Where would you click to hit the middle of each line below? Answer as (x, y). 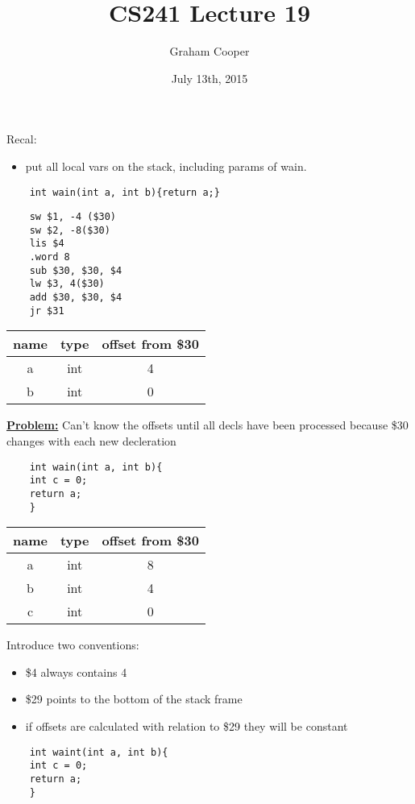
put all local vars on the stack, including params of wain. (166, 166)
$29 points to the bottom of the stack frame (134, 699)
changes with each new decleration (91, 441)
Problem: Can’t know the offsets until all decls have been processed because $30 (207, 425)
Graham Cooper (210, 51)
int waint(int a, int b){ (99, 752)
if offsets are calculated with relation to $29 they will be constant (187, 726)
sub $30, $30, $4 (76, 270)
